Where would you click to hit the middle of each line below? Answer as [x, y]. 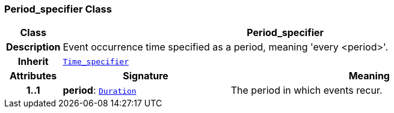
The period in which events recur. [306, 90]
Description [33, 47]
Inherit [33, 62]
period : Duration [100, 90]
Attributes [33, 76]
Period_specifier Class [58, 9]
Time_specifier [96, 61]
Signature [146, 76]
